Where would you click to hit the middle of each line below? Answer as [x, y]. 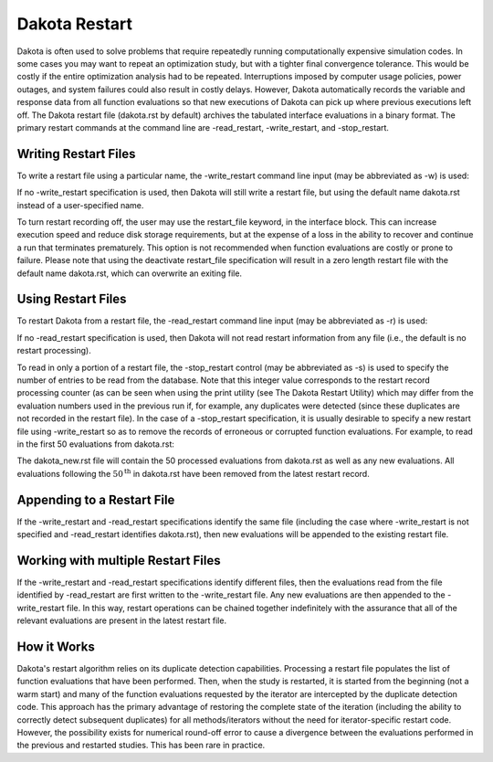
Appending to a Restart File [96, 499]
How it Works [56, 646]
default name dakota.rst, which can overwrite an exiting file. [129, 273]
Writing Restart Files [76, 154]
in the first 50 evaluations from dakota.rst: [96, 444]
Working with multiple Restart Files [119, 561]
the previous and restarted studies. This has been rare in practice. [141, 746]
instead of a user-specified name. [80, 205]
